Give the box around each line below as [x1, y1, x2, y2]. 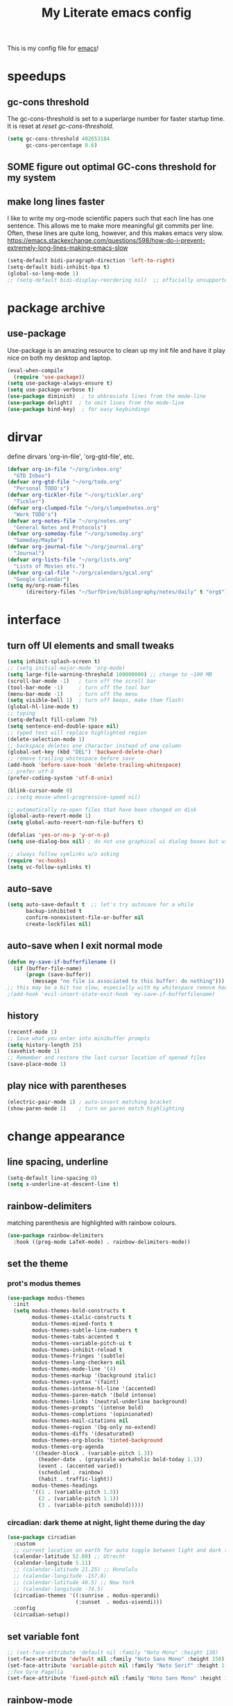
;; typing [7, 710, 36, 717]
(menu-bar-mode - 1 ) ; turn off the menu [7, 690, 138, 697]
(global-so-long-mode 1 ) [7, 270, 79, 277]
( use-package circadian [7, 1533, 76, 1540]
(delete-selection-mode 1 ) [7, 735, 85, 742]
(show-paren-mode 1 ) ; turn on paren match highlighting [7, 1105, 185, 1112]
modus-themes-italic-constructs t [32, 1314, 132, 1321]
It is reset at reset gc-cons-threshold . [7, 122, 114, 130]
